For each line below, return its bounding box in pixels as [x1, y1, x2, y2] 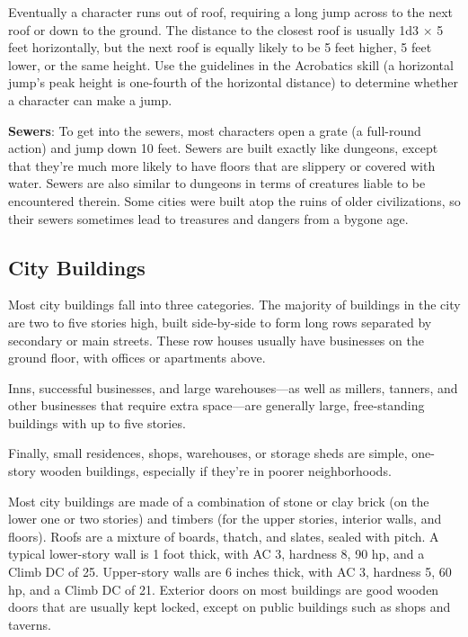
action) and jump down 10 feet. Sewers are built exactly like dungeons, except [8, 139, 438, 157]
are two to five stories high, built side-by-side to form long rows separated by [8, 312, 432, 331]
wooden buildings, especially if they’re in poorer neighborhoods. [40, 462, 392, 480]
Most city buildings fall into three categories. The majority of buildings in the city [8, 295, 461, 314]
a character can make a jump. [8, 90, 172, 109]
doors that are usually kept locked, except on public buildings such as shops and [8, 597, 451, 616]
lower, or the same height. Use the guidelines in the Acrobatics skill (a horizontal [8, 55, 454, 74]
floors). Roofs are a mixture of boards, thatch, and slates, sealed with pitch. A [8, 526, 439, 545]
